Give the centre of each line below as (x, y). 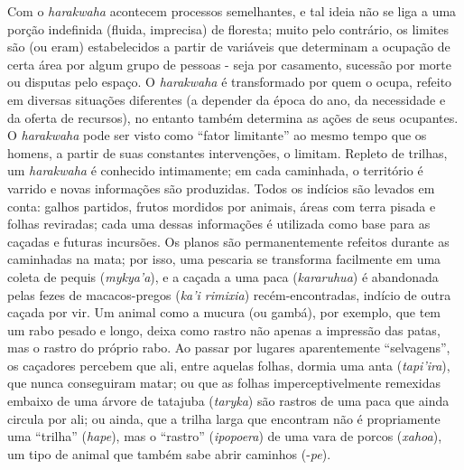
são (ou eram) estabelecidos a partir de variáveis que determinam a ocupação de (229, 47)
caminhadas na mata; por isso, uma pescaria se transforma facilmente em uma (224, 259)
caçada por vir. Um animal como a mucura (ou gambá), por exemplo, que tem (224, 312)
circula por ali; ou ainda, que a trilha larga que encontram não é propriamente (224, 418)
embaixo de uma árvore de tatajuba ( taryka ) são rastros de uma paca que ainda (228, 401)
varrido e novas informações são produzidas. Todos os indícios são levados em (221, 188)
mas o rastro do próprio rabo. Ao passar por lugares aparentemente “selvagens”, (229, 348)
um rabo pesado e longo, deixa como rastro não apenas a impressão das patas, (224, 329)
